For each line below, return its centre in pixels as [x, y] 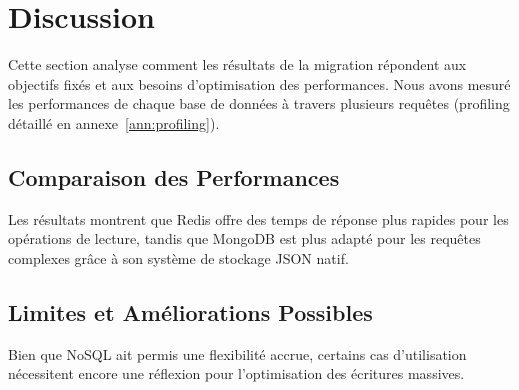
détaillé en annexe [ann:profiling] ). [114, 122]
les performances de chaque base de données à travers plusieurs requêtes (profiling [259, 103]
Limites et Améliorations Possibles [190, 311]
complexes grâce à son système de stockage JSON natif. [178, 257]
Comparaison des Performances [174, 176]
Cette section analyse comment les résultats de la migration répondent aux [237, 64]
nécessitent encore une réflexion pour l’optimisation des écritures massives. [236, 373]
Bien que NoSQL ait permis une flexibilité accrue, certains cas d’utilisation [237, 353]
